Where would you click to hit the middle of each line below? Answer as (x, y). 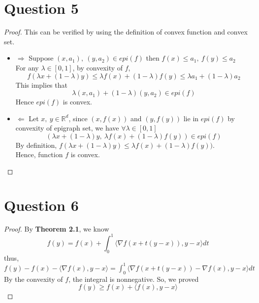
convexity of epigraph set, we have (67, 128)
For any (27, 67)
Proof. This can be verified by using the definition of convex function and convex (126, 32)
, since (78, 118)
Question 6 (41, 205)
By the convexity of (33, 279)
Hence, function (39, 154)
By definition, (36, 145)
